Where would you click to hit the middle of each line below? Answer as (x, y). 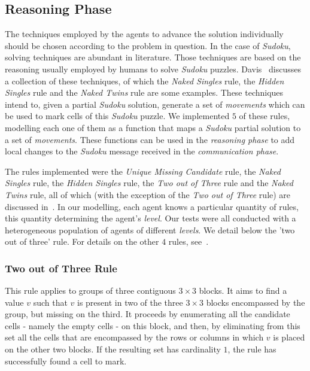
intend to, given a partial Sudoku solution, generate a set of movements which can (155, 104)
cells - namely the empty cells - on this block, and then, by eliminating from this (153, 325)
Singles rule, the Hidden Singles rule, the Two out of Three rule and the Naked (149, 183)
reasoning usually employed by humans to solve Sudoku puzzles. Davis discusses (153, 69)
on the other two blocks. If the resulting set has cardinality (113, 349)
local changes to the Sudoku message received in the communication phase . (142, 151)
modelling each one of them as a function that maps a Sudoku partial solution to (153, 127)
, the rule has (252, 349)
